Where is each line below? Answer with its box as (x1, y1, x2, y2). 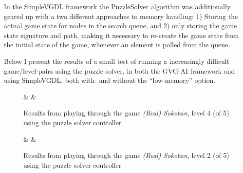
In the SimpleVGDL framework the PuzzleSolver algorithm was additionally (4, 1, 231, 11)
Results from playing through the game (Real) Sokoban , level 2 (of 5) (23, 150, 229, 160)
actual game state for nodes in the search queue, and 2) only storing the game (4, 20, 237, 31)
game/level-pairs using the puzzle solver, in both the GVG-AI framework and (4, 65, 235, 76)
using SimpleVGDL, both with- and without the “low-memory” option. (4, 75, 216, 85)
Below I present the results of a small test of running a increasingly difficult (4, 56, 230, 66)
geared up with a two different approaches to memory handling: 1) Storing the (4, 11, 238, 21)
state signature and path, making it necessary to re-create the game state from (4, 30, 239, 40)
